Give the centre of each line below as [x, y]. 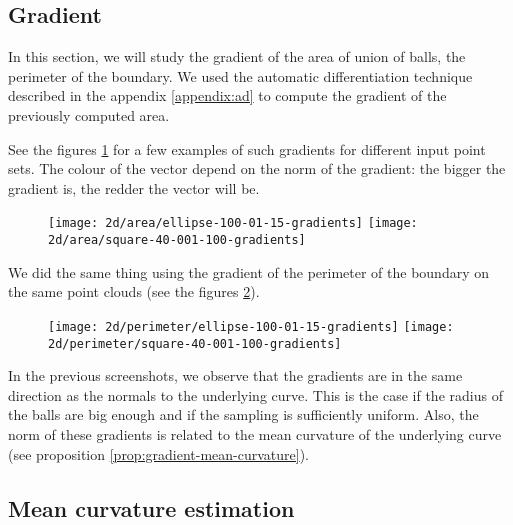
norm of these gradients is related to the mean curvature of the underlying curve [255, 433]
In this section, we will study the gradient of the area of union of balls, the [237, 56]
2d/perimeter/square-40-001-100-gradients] [195, 343]
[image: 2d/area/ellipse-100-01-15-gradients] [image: [233, 223]
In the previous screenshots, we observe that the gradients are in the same [235, 375]
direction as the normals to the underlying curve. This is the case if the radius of [255, 394]
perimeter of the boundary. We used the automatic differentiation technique [240, 75]
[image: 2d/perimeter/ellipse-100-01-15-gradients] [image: [251, 326]
